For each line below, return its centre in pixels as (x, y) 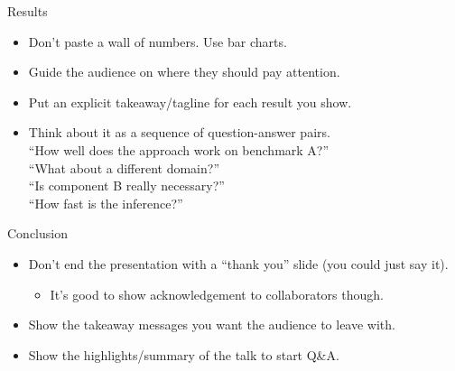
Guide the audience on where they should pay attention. (184, 72)
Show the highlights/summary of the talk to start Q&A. (184, 354)
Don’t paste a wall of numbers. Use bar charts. (158, 41)
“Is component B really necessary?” (126, 185)
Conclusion (37, 233)
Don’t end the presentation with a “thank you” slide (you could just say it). (238, 263)
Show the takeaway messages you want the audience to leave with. (212, 325)
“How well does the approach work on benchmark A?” (179, 149)
